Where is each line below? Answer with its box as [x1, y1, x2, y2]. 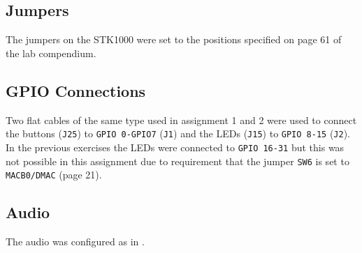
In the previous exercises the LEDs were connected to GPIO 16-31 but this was [6, 139, 345, 154]
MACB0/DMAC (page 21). [6, 167, 102, 182]
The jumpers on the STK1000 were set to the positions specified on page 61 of [6, 32, 342, 47]
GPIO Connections [6, 79, 146, 101]
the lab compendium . [6, 45, 96, 60]
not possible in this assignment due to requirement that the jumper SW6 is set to [6, 153, 349, 168]
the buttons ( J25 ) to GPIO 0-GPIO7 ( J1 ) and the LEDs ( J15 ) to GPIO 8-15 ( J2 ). [6, 126, 351, 141]
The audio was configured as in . [6, 234, 145, 249]
